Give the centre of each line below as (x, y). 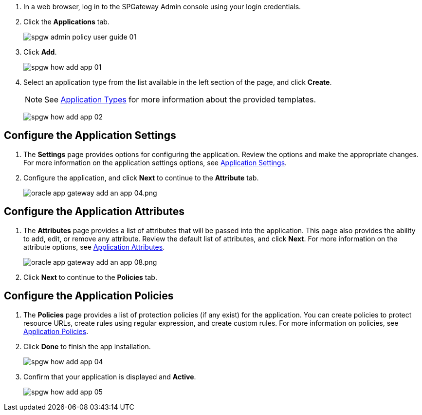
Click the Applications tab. (66, 22)
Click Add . (40, 52)
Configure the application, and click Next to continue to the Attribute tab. (141, 178)
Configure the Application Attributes (94, 212)
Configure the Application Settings (90, 136)
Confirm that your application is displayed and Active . (110, 376)
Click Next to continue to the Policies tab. (90, 277)
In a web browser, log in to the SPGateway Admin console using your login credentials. (162, 7)
